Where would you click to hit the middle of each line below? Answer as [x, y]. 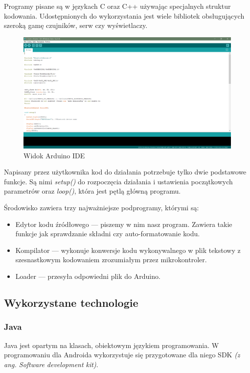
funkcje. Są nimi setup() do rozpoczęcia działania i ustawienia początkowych [118, 181]
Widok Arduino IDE [54, 155]
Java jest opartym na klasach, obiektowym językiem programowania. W [112, 345]
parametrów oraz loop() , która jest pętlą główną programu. [92, 191]
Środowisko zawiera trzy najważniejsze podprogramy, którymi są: [102, 208]
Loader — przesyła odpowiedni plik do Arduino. [88, 276]
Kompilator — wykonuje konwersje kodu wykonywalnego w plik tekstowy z [128, 250]
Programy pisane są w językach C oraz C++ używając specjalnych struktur [117, 6]
